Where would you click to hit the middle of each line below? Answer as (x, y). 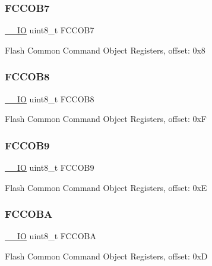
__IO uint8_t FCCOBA (51, 236)
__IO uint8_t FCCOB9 (50, 168)
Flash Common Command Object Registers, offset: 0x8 (105, 50)
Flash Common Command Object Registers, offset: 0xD (106, 256)
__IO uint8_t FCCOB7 (50, 30)
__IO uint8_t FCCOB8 (50, 98)
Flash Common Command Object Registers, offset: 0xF (106, 119)
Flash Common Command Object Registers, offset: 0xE (106, 187)
